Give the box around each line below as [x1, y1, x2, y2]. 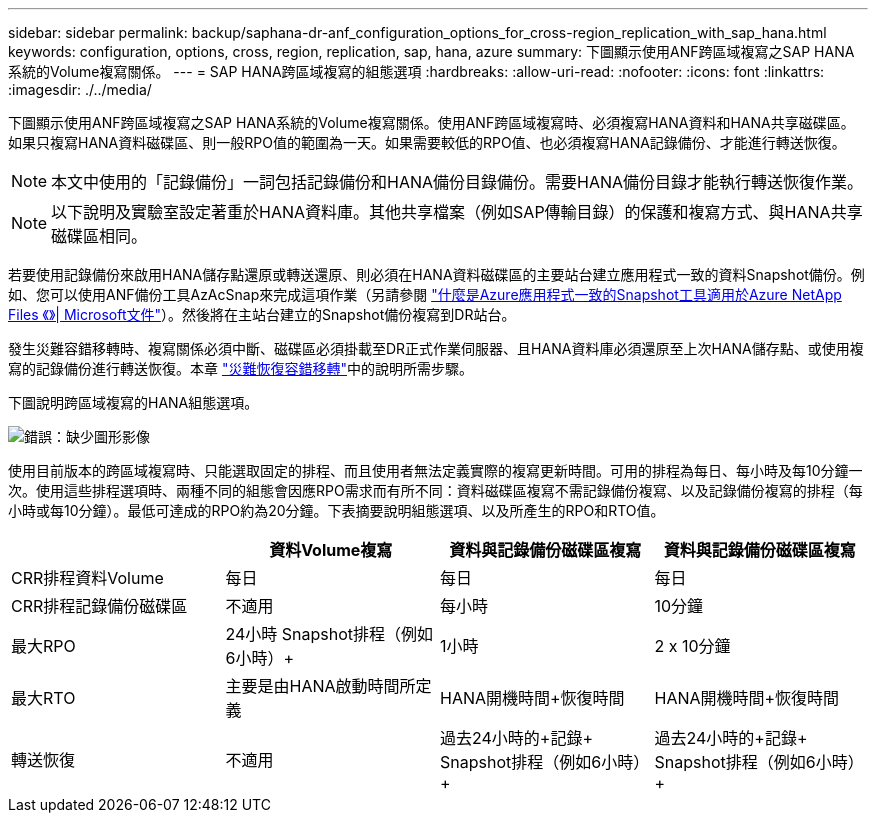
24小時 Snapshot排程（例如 [225, 624, 434, 644]
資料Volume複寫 [269, 540, 393, 560]
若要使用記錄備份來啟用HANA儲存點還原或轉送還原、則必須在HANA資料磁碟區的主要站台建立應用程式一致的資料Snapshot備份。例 [8, 266, 865, 283]
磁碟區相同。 [51, 226, 148, 246]
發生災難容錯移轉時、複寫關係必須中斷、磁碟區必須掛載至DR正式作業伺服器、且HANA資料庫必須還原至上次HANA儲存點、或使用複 [8, 340, 864, 357]
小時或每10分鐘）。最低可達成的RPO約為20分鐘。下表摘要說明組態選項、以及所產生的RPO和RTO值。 [8, 502, 665, 519]
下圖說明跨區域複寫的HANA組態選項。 [8, 394, 259, 411]
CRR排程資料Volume [11, 568, 164, 588]
